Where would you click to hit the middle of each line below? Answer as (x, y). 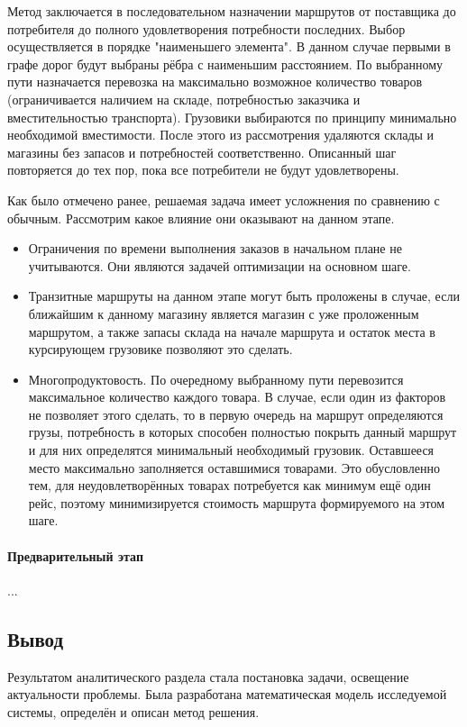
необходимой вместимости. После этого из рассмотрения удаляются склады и (221, 135)
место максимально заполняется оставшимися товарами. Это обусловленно (234, 467)
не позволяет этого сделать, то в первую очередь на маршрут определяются (236, 414)
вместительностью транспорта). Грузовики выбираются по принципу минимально (232, 117)
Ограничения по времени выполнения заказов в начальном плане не (215, 248)
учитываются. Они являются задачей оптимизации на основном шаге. (220, 265)
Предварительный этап (75, 555)
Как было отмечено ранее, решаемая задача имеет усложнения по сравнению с (224, 200)
